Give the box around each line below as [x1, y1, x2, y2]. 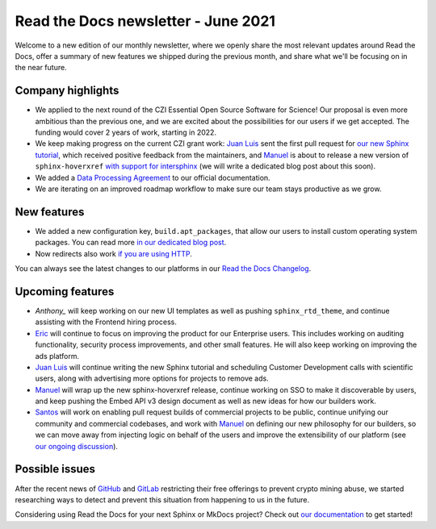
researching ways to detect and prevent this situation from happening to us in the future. [15, 494, 310, 504]
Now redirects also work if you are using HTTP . [35, 248, 193, 258]
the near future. [15, 63, 68, 73]
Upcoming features [15, 285, 115, 298]
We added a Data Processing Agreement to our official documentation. [35, 173, 270, 182]
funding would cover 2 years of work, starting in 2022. [35, 127, 217, 137]
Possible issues [15, 462, 96, 476]
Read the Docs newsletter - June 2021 [15, 12, 276, 30]
